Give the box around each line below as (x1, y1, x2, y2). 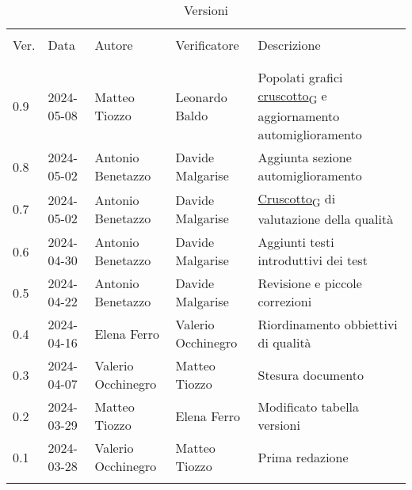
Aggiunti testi (257, 233, 334, 252)
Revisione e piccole (257, 274, 362, 293)
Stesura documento (257, 365, 364, 384)
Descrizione (257, 36, 321, 54)
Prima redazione (257, 447, 349, 466)
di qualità (257, 333, 311, 352)
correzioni (257, 292, 312, 311)
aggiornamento (257, 107, 340, 126)
